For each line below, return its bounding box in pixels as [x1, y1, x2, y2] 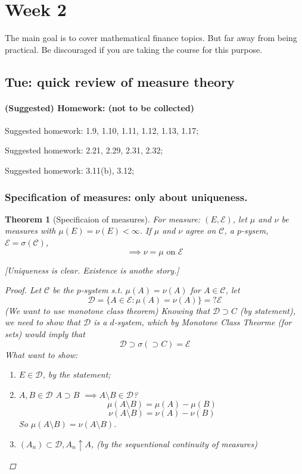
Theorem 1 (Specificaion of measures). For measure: [5, 212, 201, 225]
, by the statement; [42, 368, 111, 381]
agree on [185, 224, 216, 237]
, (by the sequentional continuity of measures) [91, 438, 257, 450]
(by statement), [239, 304, 295, 316]
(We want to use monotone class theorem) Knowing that [5, 304, 210, 316]
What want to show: [5, 348, 78, 360]
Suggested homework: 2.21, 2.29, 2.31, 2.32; [5, 144, 163, 156]
